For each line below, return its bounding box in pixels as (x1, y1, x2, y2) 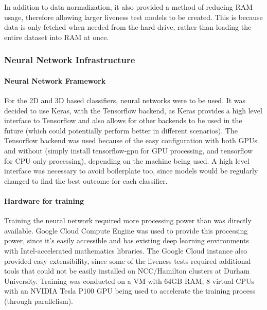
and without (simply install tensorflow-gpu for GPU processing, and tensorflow (4, 145, 253, 156)
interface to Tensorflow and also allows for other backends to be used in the (4, 115, 242, 126)
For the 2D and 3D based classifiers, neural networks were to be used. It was (4, 95, 246, 106)
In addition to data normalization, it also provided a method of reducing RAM (4, 2, 253, 12)
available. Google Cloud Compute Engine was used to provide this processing (4, 225, 248, 236)
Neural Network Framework (4, 75, 106, 86)
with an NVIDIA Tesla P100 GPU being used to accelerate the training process (4, 285, 255, 296)
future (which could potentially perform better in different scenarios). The (4, 125, 238, 135)
